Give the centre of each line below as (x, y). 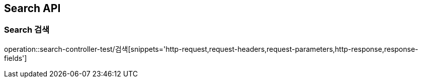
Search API (32, 8)
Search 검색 (27, 30)
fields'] (16, 58)
